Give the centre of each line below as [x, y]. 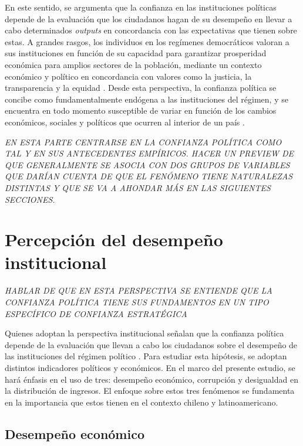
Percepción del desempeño [114, 239]
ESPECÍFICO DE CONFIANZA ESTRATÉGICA [96, 313]
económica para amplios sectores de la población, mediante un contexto [133, 64]
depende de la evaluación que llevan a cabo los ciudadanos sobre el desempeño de [151, 344]
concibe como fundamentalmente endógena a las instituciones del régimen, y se [147, 99]
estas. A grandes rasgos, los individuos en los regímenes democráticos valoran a [147, 41]
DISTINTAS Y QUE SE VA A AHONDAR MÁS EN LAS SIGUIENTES [138, 187]
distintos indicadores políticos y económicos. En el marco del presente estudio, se [150, 367]
